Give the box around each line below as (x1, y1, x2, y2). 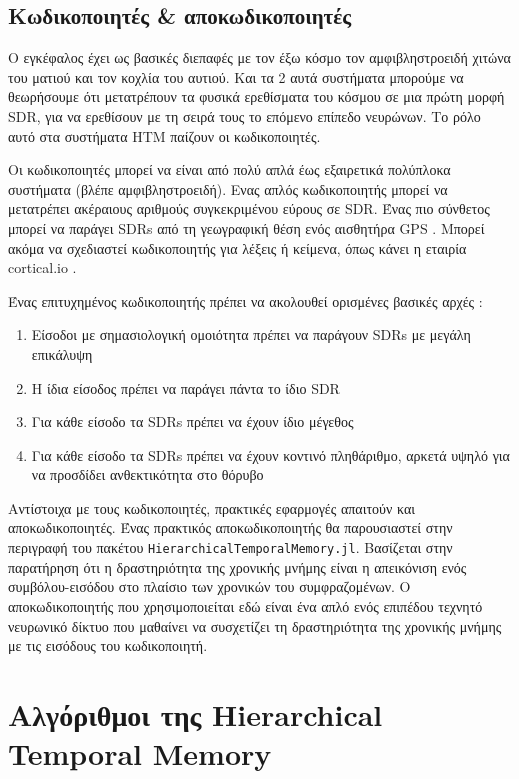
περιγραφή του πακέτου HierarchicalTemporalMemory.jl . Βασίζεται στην (8, 537, 453, 558)
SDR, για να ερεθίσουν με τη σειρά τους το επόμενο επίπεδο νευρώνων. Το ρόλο (8, 105, 481, 126)
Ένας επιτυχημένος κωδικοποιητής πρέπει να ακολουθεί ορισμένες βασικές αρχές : (8, 290, 483, 311)
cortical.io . (8, 257, 77, 278)
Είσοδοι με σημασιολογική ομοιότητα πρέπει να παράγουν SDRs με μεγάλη (31, 324, 471, 345)
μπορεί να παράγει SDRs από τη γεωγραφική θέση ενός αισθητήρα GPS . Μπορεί (8, 217, 485, 238)
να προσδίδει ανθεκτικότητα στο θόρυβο (31, 464, 264, 485)
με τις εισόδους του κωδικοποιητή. (8, 635, 208, 656)
